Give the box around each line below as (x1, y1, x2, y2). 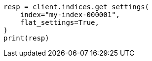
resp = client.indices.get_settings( (3, 3, 150, 11)
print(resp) (3, 34, 49, 42)
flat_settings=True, (20, 19, 99, 26)
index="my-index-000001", (20, 11, 120, 19)
